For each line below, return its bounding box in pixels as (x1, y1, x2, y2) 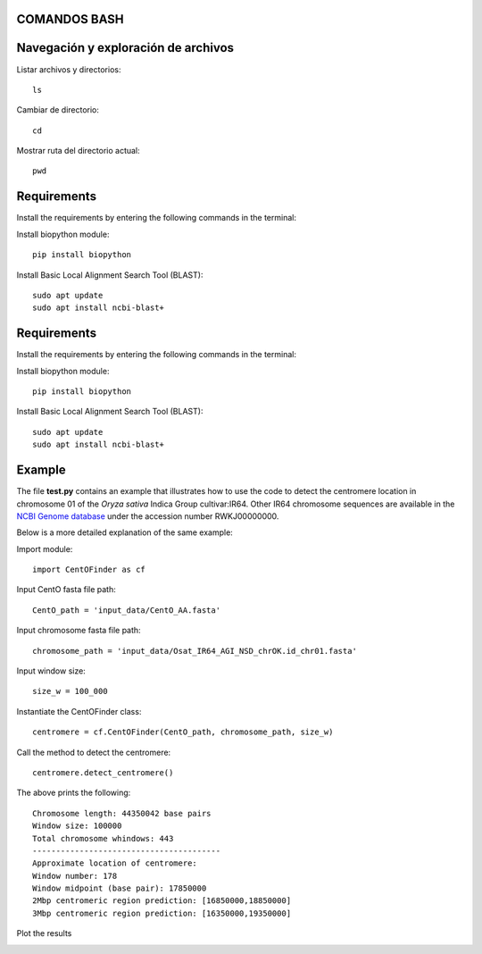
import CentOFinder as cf (32, 565, 146, 575)
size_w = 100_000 (32, 686, 108, 697)
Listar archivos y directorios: (16, 63, 121, 75)
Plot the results (16, 928, 72, 939)
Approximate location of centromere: (32, 858, 198, 868)
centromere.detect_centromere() (32, 767, 174, 777)
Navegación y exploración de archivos (16, 40, 235, 55)
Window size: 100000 (32, 821, 122, 831)
